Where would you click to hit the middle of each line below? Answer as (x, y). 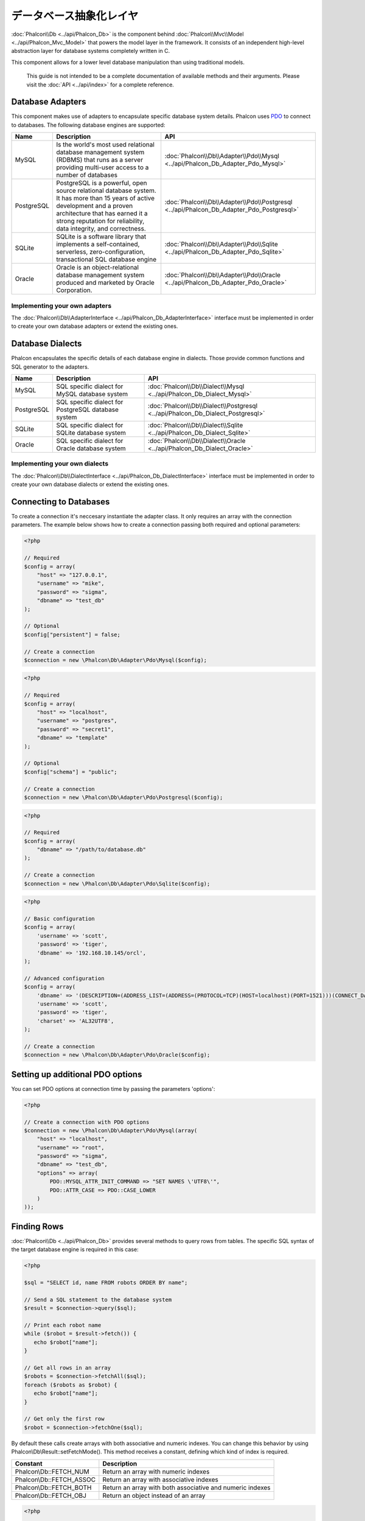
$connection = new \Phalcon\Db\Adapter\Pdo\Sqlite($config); (117, 883)
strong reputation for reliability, (100, 221)
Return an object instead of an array (154, 1495)
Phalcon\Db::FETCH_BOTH (53, 1488)
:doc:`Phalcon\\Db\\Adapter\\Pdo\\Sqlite (221, 245)
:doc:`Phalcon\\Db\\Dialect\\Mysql (196, 386)
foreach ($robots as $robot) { (71, 1385)
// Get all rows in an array (68, 1368)
